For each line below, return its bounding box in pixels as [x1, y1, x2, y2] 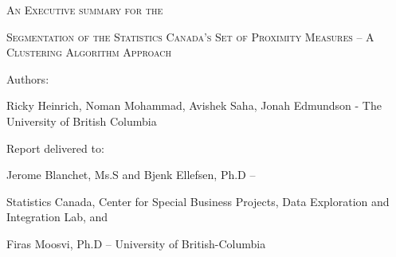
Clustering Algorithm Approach [6, 44, 171, 60]
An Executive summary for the [6, 2, 163, 18]
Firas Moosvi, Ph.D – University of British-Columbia [6, 235, 266, 251]
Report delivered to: [6, 139, 104, 156]
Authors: [6, 70, 49, 87]
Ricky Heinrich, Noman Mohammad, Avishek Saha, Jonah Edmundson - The [6, 97, 382, 114]
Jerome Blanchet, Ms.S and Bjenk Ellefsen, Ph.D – [6, 166, 256, 183]
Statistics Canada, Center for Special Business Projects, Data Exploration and [6, 193, 390, 209]
